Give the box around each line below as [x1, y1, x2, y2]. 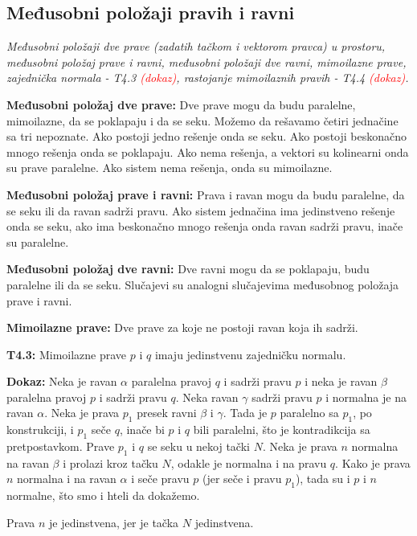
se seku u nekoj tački [147, 438, 250, 455]
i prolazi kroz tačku [63, 454, 158, 471]
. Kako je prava [335, 454, 411, 471]
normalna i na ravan [17, 470, 117, 487]
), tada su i [295, 470, 350, 487]
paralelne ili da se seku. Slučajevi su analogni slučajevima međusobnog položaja [6, 276, 399, 293]
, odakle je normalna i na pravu [170, 454, 327, 471]
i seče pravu [131, 470, 190, 487]
